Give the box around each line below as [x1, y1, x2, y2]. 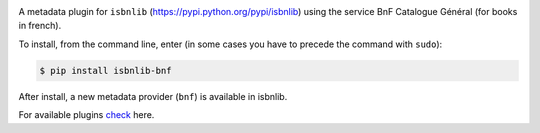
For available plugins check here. [18, 109, 155, 121]
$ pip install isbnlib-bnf [39, 65, 172, 76]
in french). [18, 20, 62, 32]
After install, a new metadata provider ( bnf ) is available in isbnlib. [18, 90, 288, 102]
